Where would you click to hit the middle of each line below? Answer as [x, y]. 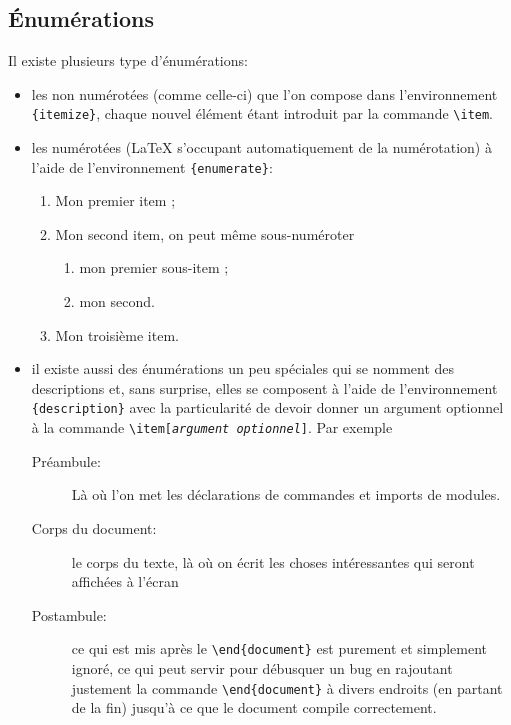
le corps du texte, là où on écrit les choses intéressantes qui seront [273, 561]
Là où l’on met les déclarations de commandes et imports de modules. [286, 494]
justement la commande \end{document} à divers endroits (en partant [287, 687]
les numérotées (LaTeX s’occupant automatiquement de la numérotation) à [261, 147]
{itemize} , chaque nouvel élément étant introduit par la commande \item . [262, 113]
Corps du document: [94, 527]
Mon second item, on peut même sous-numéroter [205, 233]
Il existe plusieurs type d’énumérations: [128, 60]
